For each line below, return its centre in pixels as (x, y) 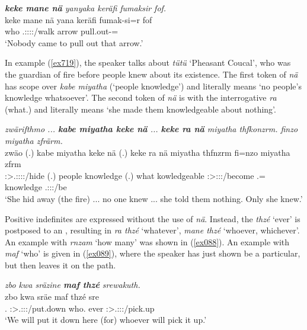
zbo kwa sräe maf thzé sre (52, 297)
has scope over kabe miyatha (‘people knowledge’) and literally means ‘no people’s (153, 86)
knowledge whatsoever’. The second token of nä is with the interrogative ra (141, 97)
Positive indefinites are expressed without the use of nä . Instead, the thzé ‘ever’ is (153, 218)
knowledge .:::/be (36, 187)
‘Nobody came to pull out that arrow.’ (74, 42)
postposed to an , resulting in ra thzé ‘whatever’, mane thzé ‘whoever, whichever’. (152, 230)
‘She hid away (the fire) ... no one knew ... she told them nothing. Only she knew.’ (154, 198)
